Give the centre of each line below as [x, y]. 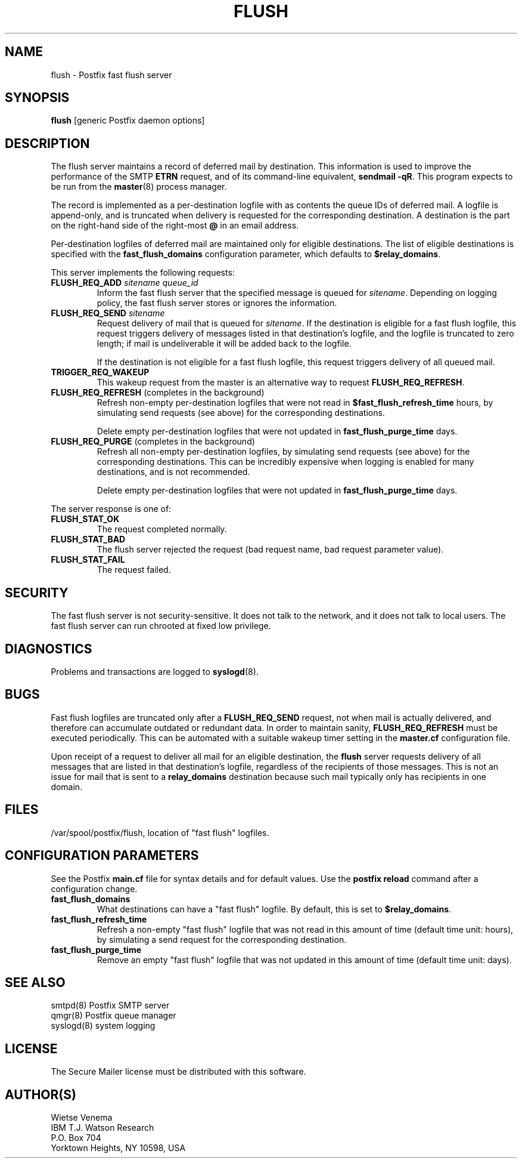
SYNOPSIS [37, 98]
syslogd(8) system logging [103, 1026]
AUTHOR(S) [41, 1094]
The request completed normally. [162, 529]
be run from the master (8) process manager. [139, 187]
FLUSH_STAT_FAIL [88, 560]
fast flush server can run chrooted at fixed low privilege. [161, 626]
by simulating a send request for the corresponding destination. [222, 939]
